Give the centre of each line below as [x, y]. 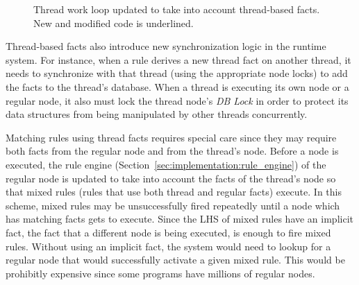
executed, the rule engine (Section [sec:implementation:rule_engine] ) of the [166, 164]
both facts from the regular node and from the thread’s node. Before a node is [172, 151]
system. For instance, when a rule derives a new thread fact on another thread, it [178, 59]
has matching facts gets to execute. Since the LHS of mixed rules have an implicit [179, 219]
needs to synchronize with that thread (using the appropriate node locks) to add [177, 73]
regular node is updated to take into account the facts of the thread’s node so [171, 178]
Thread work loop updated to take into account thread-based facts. [177, 9]
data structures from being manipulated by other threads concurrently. [157, 114]
